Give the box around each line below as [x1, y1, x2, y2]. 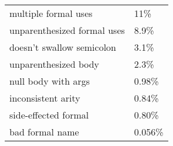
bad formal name [9, 125, 79, 138]
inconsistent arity [9, 91, 80, 105]
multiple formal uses [9, 6, 93, 20]
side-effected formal [9, 108, 89, 121]
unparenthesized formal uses [9, 23, 125, 37]
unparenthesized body [9, 57, 100, 71]
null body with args [9, 74, 90, 88]
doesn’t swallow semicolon [9, 40, 117, 54]
